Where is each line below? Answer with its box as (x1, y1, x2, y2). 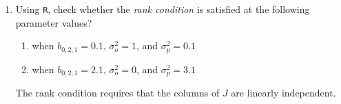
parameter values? (15, 15, 92, 29)
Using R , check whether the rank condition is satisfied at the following (15, 2, 310, 16)
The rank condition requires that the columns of (15, 86, 220, 100)
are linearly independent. (231, 86, 336, 100)
